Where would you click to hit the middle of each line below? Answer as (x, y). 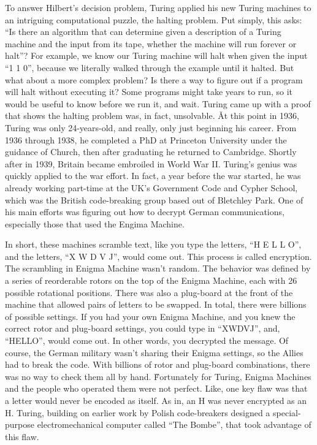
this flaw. (22, 436)
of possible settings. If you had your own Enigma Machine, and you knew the (150, 316)
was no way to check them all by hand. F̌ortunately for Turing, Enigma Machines (158, 376)
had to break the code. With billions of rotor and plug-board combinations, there (158, 364)
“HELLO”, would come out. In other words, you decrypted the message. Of (147, 340)
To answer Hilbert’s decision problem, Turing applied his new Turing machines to (158, 7)
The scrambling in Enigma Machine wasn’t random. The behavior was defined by (158, 268)
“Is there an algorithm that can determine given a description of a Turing (143, 32)
